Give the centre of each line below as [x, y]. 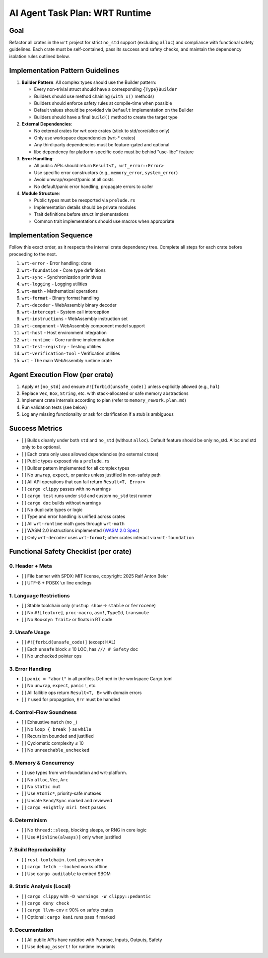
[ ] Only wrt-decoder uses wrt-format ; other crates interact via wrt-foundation [108, 537]
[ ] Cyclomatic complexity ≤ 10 [53, 743]
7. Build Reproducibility [37, 850]
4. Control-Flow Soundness [43, 712]
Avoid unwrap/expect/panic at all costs [74, 180]
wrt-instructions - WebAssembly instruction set [75, 319]
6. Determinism [28, 820]
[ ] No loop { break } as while [57, 729]
